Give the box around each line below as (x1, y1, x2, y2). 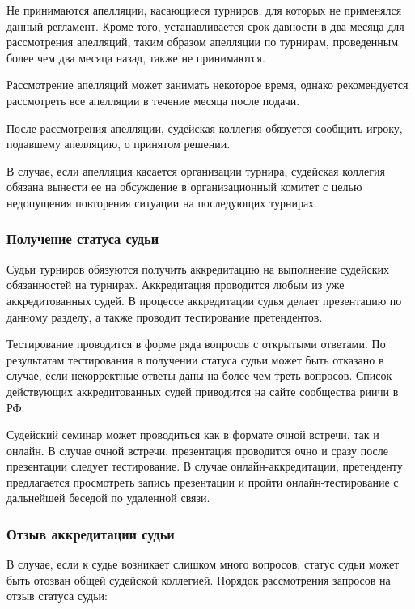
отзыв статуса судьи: (6, 587, 108, 604)
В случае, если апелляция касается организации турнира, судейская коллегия (6, 162, 385, 179)
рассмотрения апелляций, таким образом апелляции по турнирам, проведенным (6, 33, 399, 50)
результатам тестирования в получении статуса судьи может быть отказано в (6, 351, 384, 368)
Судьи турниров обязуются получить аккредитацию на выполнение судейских (6, 260, 390, 277)
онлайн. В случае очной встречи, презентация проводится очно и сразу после (6, 441, 388, 458)
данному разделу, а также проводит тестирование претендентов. (6, 308, 323, 325)
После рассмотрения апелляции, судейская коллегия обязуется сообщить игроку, (6, 119, 403, 136)
